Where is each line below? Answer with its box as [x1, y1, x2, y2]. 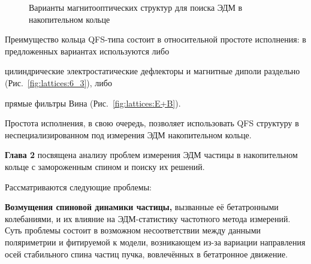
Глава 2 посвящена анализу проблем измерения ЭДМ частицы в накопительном [5, 148, 298, 161]
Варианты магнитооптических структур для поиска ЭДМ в [29, 1, 243, 13]
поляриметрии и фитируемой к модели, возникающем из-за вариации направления [5, 235, 306, 248]
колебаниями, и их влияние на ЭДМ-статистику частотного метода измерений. [5, 212, 291, 224]
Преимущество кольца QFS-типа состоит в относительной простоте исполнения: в [5, 33, 306, 45]
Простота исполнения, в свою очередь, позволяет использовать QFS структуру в [5, 117, 299, 129]
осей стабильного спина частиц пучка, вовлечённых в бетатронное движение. [5, 247, 288, 260]
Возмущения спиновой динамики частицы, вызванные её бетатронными [5, 201, 279, 213]
